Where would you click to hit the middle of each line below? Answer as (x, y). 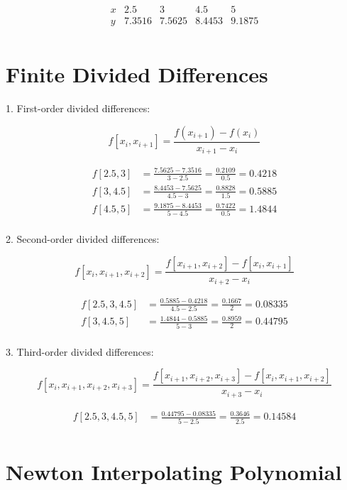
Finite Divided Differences (137, 74)
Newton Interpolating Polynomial (174, 471)
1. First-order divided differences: (78, 108)
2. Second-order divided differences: (83, 238)
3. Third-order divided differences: (80, 351)
